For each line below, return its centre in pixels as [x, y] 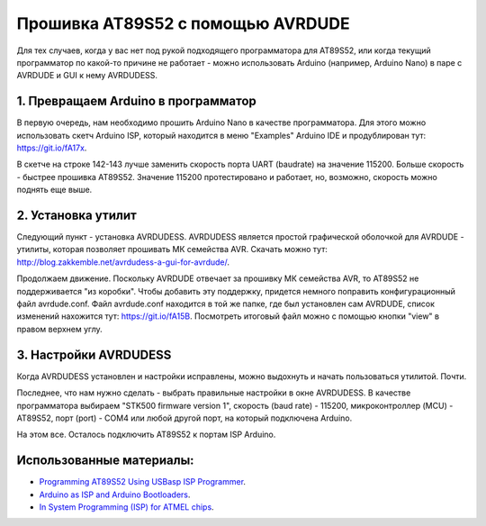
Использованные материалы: [105, 461]
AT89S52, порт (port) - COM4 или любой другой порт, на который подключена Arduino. [184, 418]
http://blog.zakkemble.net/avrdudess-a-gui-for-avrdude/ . [123, 262]
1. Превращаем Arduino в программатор [136, 101]
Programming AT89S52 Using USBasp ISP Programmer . [143, 482]
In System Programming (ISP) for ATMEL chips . [127, 507]
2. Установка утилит [76, 215]
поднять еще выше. [54, 190]
